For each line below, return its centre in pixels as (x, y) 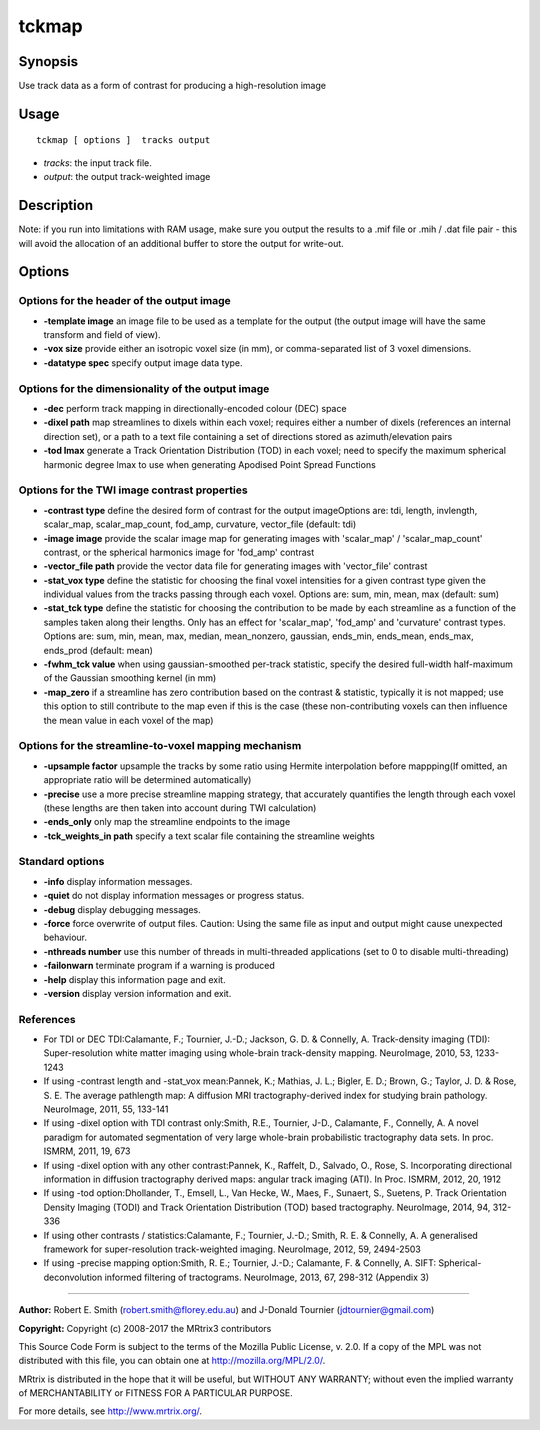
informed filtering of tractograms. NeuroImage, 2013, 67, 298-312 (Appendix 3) (267, 1277)
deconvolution (73, 1277)
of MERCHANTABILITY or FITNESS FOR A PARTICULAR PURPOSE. (156, 1393)
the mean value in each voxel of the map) (128, 720)
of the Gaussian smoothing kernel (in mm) (130, 678)
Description (56, 205)
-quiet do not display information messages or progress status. (174, 896)
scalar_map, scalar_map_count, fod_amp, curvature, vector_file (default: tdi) (200, 524)
